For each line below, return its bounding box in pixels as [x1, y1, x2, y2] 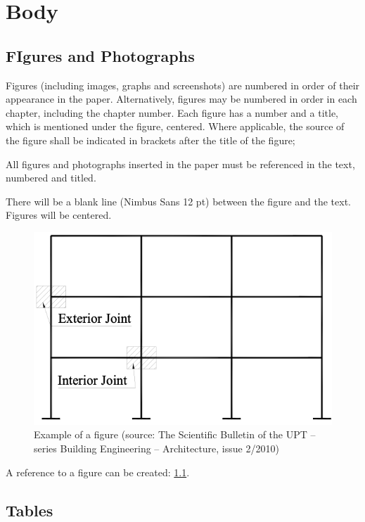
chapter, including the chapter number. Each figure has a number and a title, [6, 105, 339, 120]
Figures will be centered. [6, 208, 112, 222]
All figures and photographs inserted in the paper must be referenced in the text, [6, 156, 355, 171]
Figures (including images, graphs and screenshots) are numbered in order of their [6, 77, 360, 92]
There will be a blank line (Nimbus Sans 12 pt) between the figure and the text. [6, 193, 352, 208]
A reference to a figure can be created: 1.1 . [6, 464, 190, 479]
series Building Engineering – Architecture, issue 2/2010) [34, 440, 279, 455]
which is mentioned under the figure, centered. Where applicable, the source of [6, 119, 345, 134]
